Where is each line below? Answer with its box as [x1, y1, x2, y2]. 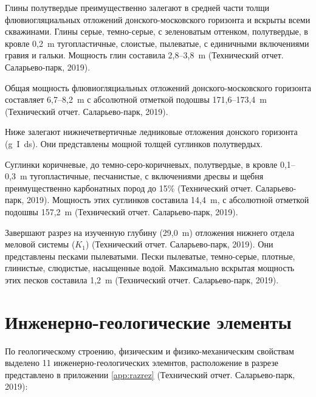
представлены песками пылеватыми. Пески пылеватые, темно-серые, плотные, [5, 249, 295, 262]
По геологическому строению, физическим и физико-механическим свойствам [5, 344, 294, 357]
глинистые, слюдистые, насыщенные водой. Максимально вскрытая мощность [5, 261, 295, 274]
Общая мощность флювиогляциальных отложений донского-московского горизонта [5, 81, 311, 94]
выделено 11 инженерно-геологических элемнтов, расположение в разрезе [5, 356, 278, 369]
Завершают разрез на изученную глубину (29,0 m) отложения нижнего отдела [5, 226, 295, 238]
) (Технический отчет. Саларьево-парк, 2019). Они [85, 238, 273, 250]
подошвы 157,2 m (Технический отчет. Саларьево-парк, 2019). [5, 205, 238, 218]
